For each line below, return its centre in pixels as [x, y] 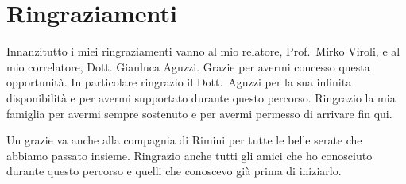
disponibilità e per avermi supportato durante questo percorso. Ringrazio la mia [201, 97]
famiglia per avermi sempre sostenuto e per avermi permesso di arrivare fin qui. [199, 113]
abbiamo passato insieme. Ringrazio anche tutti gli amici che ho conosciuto [189, 155]
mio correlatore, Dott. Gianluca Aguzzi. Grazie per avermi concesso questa [188, 66]
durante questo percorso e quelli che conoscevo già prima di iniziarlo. [174, 171]
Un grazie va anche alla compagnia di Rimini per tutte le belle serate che [184, 140]
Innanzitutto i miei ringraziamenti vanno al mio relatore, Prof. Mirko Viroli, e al [203, 51]
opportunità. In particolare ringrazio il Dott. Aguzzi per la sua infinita [179, 82]
